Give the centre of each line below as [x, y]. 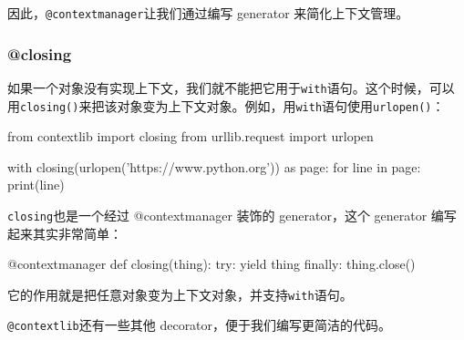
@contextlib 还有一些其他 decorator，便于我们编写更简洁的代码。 [200, 325]
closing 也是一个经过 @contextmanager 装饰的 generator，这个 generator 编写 [232, 215]
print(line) [36, 185]
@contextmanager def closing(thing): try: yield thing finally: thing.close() [211, 264]
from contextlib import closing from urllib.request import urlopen [191, 136]
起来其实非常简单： [65, 233]
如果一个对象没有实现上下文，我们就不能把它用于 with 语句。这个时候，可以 [231, 87]
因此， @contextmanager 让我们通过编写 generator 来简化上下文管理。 [208, 13]
